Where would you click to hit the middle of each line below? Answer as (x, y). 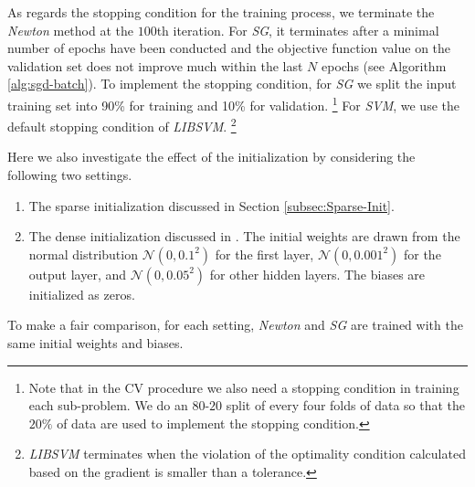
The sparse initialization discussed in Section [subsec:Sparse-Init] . (211, 205)
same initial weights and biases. (95, 343)
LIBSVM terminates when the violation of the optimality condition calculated (247, 454)
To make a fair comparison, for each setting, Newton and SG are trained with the (235, 325)
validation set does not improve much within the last (155, 65)
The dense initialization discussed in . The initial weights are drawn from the (244, 236)
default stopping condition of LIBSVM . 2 (122, 125)
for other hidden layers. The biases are (317, 274)
